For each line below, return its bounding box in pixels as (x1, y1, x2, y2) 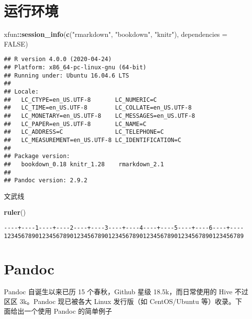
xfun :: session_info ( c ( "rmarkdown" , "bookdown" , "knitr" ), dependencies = (4, 29, 228, 39)
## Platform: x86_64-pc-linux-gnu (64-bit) (4, 64, 147, 71)
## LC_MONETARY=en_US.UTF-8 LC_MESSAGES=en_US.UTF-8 (4, 112, 195, 119)
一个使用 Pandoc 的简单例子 (24, 305, 112, 316)
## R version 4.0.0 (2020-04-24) (4, 56, 112, 63)
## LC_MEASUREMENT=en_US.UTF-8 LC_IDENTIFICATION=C (4, 136, 182, 144)
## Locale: (4, 88, 39, 95)
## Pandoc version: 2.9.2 (4, 177, 87, 184)
